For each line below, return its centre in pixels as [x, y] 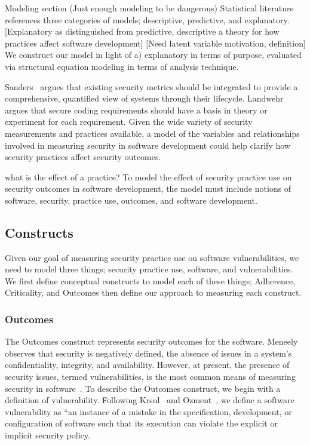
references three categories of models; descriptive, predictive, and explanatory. [147, 19]
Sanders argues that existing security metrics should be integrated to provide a [151, 86]
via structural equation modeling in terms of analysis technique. [122, 66]
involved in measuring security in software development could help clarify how [148, 145]
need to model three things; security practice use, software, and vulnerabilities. [149, 269]
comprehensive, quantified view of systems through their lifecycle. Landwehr [144, 98]
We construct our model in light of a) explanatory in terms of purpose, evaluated [153, 55]
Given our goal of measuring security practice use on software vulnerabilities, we [152, 257]
